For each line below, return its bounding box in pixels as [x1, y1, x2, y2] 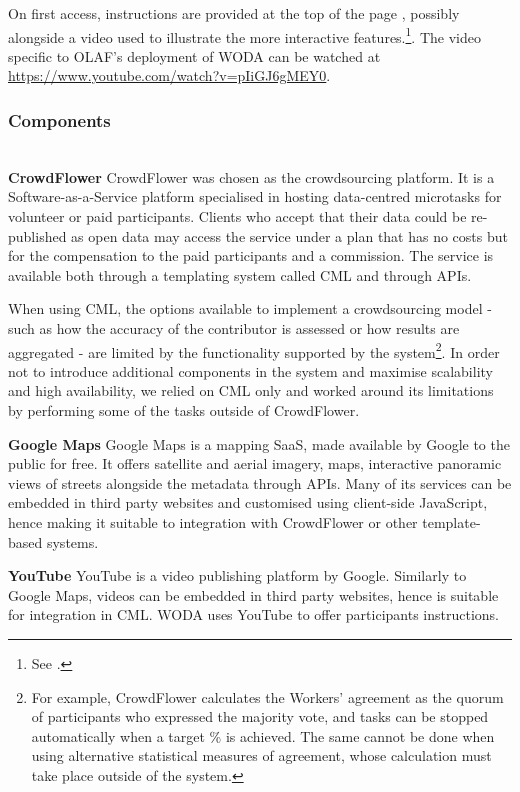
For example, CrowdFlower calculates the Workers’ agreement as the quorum [31, 686, 504, 707]
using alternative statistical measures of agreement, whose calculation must [31, 745, 492, 766]
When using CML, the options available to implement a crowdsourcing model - [8, 298, 492, 319]
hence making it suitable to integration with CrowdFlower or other [8, 512, 418, 532]
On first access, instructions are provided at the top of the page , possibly [8, 3, 460, 23]
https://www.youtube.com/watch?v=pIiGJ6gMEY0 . [8, 65, 331, 86]
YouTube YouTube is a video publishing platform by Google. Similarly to [8, 565, 467, 586]
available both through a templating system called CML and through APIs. [8, 264, 472, 285]
